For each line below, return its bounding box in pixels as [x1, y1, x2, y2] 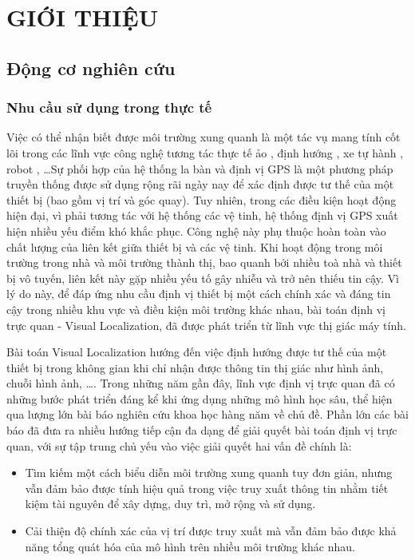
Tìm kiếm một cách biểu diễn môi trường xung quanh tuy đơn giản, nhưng [25, 464, 393, 481]
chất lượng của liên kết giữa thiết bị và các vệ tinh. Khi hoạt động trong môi [6, 238, 383, 255]
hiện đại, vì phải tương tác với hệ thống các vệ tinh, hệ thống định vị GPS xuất [6, 207, 398, 224]
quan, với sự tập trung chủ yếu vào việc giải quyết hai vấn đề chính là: [6, 437, 352, 454]
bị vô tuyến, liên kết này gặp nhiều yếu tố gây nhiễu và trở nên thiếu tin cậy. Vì [6, 269, 400, 286]
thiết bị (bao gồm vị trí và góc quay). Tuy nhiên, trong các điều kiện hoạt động [6, 191, 397, 208]
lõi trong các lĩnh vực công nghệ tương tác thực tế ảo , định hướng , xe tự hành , [6, 144, 404, 161]
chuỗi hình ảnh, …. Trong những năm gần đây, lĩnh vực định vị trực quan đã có [6, 375, 395, 391]
